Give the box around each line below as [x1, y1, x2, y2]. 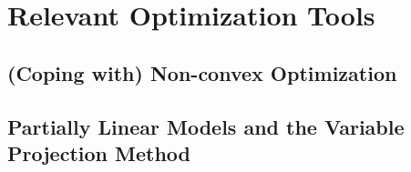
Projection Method [7, 138, 190, 167]
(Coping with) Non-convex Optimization [7, 58, 397, 86]
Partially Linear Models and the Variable [7, 112, 405, 140]
